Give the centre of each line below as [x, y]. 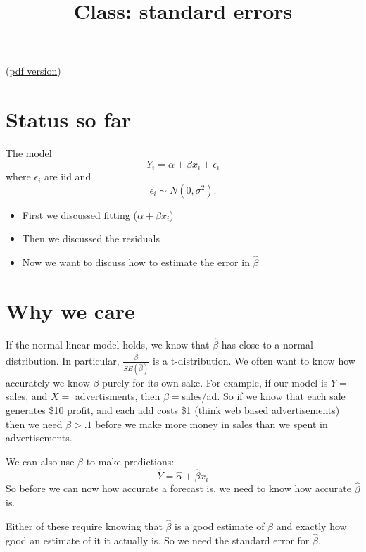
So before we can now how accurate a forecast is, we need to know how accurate [178, 488]
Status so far [69, 119]
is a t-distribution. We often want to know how [254, 360]
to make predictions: [130, 462]
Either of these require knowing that [84, 526]
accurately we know [48, 382]
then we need [34, 424]
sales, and [27, 396]
